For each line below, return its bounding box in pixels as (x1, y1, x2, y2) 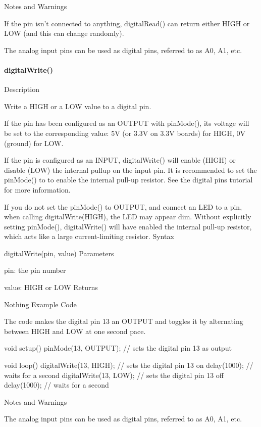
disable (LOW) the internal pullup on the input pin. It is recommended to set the (4, 164, 257, 175)
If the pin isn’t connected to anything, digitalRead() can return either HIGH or (4, 18, 250, 28)
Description (4, 84, 39, 94)
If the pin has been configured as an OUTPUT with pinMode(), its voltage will (4, 118, 249, 128)
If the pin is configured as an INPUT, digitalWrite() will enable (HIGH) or (4, 155, 236, 165)
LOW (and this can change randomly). (4, 28, 124, 38)
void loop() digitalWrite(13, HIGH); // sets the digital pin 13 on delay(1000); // (4, 360, 253, 370)
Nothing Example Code (4, 299, 77, 309)
